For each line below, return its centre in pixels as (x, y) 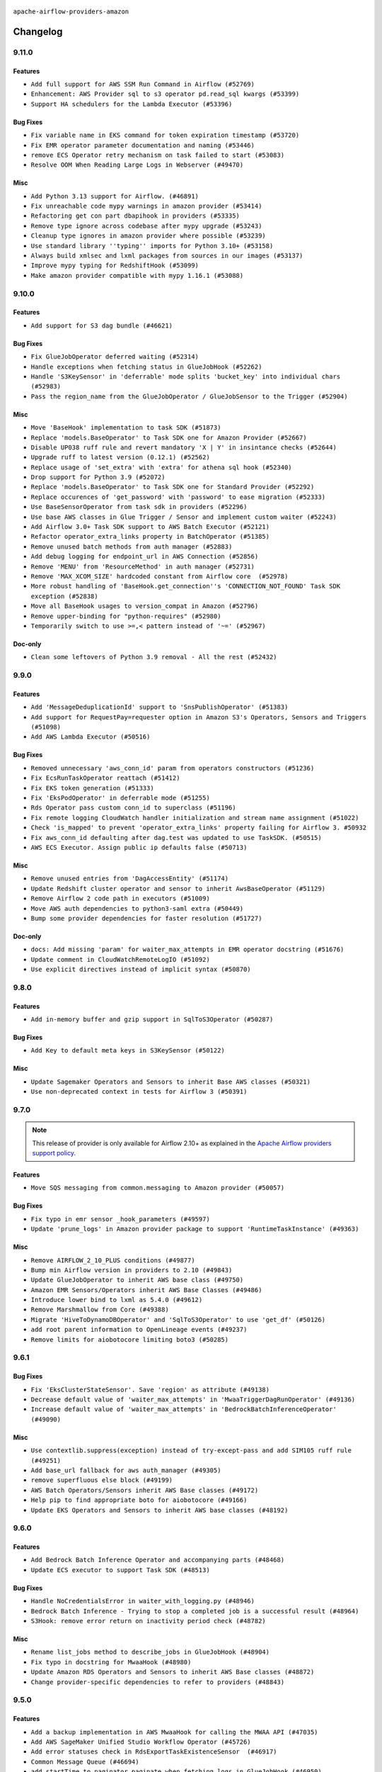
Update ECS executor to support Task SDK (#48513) (120, 1570)
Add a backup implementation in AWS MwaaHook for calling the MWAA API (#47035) (174, 1732)
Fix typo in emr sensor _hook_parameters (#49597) (120, 1219)
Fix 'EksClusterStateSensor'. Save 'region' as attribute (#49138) (150, 1390)
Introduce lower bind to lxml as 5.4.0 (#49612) (117, 1300)
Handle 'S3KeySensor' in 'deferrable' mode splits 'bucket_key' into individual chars (186, 376)
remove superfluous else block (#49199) (102, 1480)
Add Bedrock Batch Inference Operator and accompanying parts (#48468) (158, 1560)
